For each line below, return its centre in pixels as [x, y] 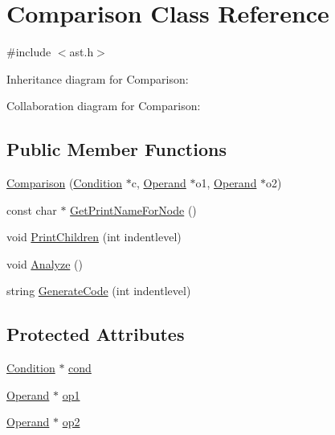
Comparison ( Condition [65, 183]
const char [32, 209]
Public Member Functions [116, 149]
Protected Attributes [96, 334]
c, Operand [159, 183]
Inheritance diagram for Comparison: [98, 78]
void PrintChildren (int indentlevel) [94, 237]
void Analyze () [45, 263]
